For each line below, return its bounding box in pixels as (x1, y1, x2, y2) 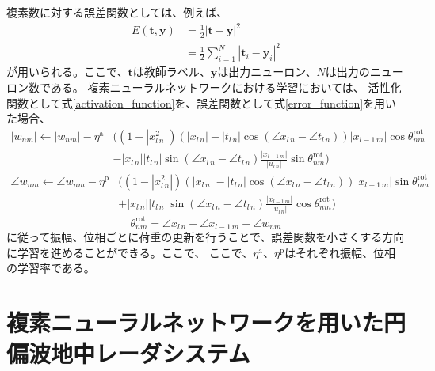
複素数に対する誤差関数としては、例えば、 (6, 4, 228, 20)
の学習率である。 (6, 259, 95, 276)
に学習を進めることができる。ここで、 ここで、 (6, 244, 254, 260)
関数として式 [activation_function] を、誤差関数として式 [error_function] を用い (6, 94, 397, 111)
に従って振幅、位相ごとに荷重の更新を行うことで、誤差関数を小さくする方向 (6, 229, 405, 245)
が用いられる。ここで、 (6, 63, 128, 80)
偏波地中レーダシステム (6, 337, 250, 369)
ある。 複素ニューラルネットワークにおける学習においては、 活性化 (50, 79, 402, 96)
